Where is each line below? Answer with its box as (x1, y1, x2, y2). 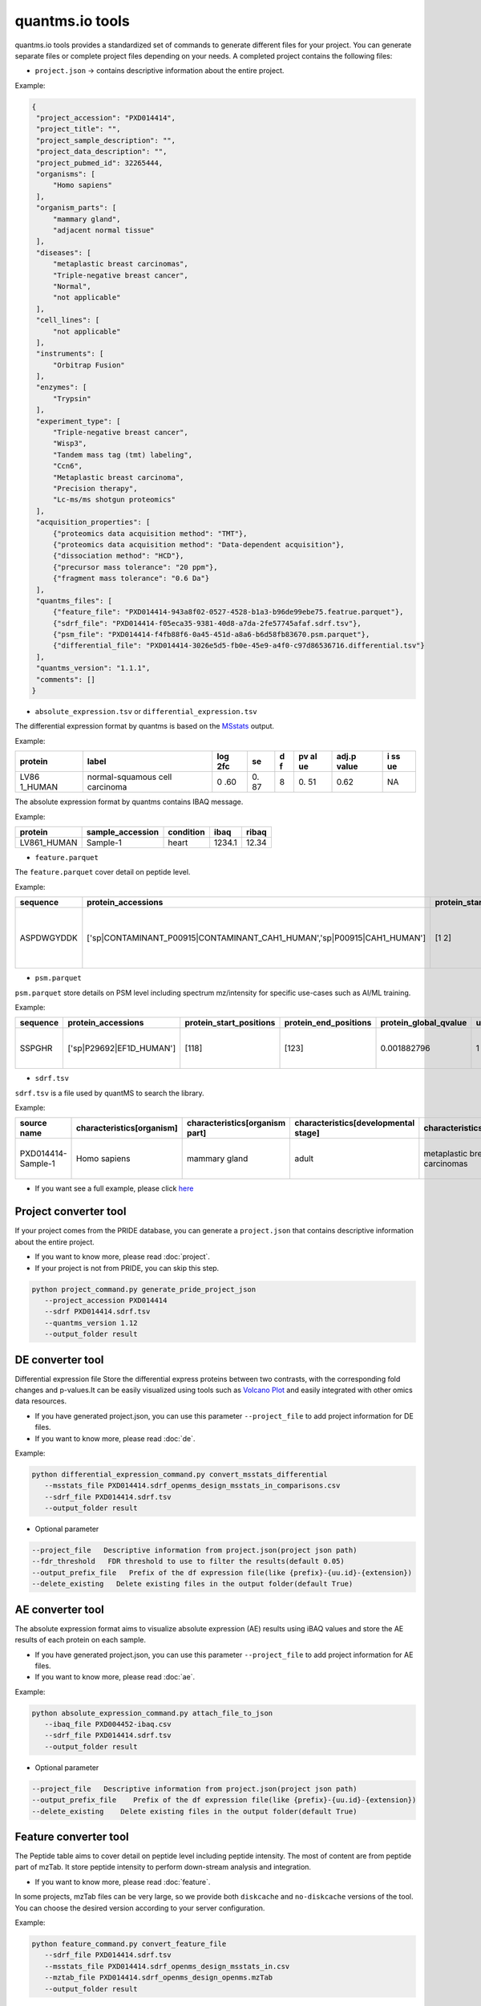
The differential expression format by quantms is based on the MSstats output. (14, 721, 275, 731)
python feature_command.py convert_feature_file (31, 1939, 227, 1949)
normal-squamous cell (87, 771, 172, 782)
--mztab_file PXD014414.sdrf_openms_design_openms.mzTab (44, 1973, 273, 1982)
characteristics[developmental (294, 1118, 415, 1129)
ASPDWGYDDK (19, 932, 78, 944)
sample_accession (86, 826, 160, 838)
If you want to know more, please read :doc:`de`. (34, 1433, 196, 1444)
